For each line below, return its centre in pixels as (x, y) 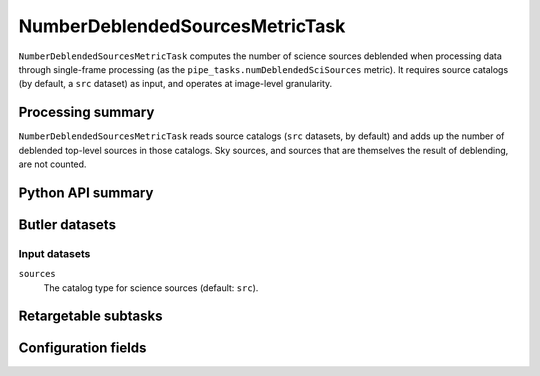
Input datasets (54, 253)
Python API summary (86, 192)
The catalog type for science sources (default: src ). (151, 287)
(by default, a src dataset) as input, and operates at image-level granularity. (175, 84)
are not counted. (52, 164)
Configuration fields (82, 348)
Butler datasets (67, 224)
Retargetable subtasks (91, 316)
